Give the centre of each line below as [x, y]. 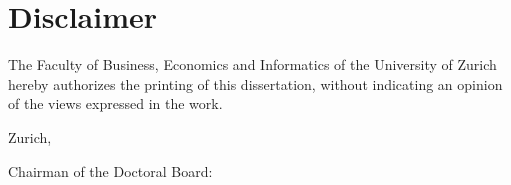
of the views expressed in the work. [115, 103]
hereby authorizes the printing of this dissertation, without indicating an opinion [255, 83]
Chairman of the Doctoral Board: [110, 170]
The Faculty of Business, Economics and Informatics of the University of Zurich [252, 64]
